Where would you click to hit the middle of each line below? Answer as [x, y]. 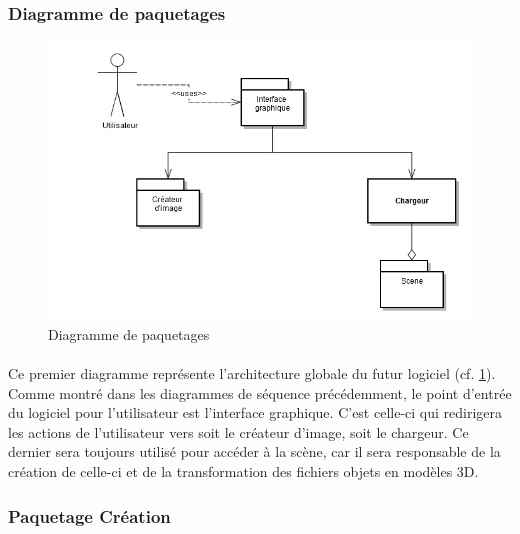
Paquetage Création [89, 515]
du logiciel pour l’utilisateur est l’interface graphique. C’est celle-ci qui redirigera [255, 412]
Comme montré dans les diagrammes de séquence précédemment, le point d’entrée [260, 392]
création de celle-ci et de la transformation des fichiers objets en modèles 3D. [243, 471]
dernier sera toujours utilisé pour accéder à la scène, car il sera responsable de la [254, 451]
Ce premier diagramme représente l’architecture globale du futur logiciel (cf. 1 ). [252, 373]
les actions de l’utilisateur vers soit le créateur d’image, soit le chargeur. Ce [238, 431]
